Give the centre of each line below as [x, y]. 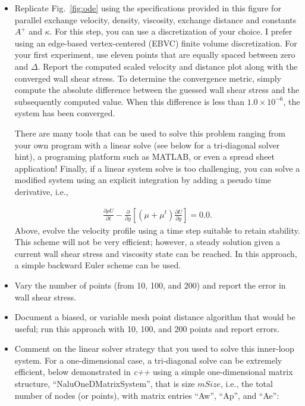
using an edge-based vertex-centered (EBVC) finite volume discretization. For [156, 43]
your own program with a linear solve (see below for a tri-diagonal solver [147, 145]
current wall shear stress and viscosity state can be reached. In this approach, [156, 253]
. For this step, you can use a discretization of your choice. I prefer [171, 31]
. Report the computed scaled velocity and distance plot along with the [168, 66]
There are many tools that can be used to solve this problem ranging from [150, 133]
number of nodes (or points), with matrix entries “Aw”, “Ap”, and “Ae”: [147, 395]
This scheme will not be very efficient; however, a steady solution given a [147, 242]
